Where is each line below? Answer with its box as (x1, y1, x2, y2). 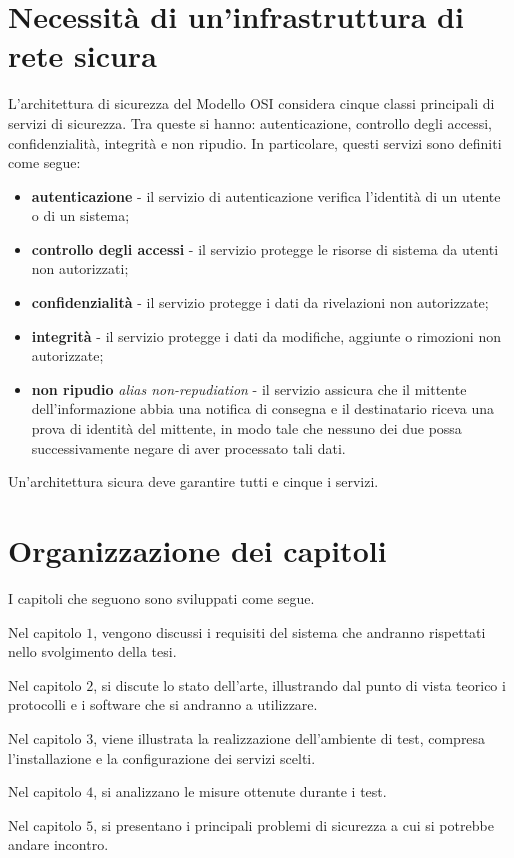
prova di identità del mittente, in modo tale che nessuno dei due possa (31, 418, 462, 439)
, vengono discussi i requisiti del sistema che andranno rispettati (93, 621, 486, 642)
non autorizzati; (31, 258, 129, 279)
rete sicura (8, 35, 157, 76)
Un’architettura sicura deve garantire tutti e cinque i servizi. (8, 471, 379, 492)
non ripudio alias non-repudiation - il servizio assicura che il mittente (31, 378, 467, 399)
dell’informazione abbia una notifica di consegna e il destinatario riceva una (31, 398, 495, 419)
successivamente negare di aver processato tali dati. (31, 437, 346, 458)
